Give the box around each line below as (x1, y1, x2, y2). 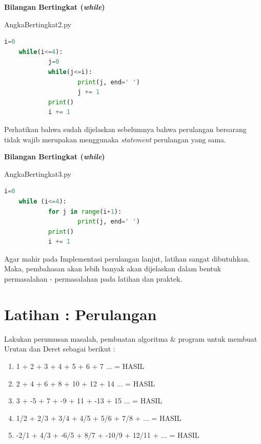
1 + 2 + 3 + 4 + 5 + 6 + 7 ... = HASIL (16, 360, 145, 371)
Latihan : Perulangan (4, 303, 157, 324)
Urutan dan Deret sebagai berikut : (4, 343, 115, 354)
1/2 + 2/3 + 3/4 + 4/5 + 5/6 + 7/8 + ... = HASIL (16, 412, 182, 423)
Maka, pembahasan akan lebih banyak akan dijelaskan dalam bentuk (4, 263, 221, 274)
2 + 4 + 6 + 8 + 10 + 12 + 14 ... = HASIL (16, 378, 155, 388)
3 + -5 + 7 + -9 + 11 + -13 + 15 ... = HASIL (16, 395, 163, 406)
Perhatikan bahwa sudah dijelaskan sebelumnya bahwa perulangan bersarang (4, 123, 247, 134)
